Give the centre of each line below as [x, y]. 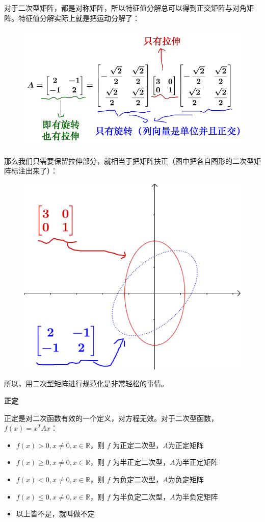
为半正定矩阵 [196, 462]
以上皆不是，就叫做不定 [55, 514]
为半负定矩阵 [196, 496]
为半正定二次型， [141, 462]
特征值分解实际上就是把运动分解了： [79, 18]
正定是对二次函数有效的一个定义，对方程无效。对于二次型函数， [111, 418]
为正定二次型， [138, 445]
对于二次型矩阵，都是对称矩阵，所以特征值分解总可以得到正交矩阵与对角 [125, 8]
